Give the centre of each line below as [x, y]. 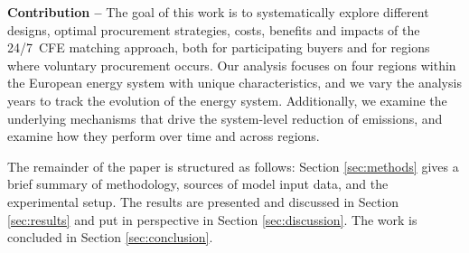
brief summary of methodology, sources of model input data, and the [198, 184]
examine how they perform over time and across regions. [164, 136]
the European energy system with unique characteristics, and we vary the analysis [234, 83]
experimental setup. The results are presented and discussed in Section [203, 201]
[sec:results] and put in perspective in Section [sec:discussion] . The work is [212, 219]
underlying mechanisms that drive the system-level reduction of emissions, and [225, 118]
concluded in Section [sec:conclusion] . [110, 237]
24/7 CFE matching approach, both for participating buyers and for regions [219, 47]
